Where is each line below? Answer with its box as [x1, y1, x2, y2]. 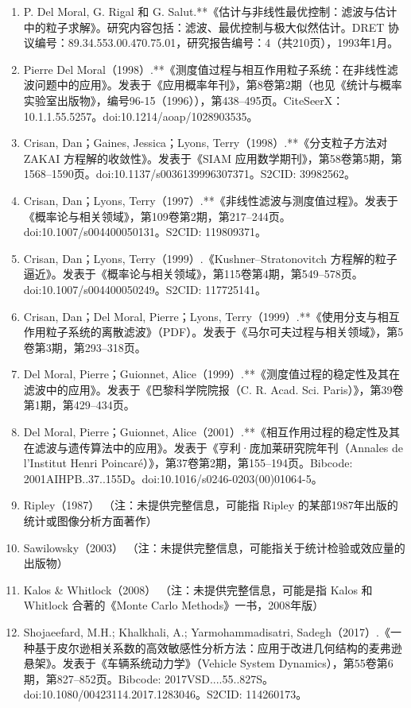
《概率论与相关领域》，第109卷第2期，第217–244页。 [23, 207, 291, 224]
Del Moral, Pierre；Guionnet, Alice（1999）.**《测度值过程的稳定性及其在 [23, 366, 400, 382]
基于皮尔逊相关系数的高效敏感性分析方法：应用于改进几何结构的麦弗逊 [34, 639, 402, 656]
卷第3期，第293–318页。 [23, 339, 146, 355]
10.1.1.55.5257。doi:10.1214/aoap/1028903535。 [23, 107, 258, 124]
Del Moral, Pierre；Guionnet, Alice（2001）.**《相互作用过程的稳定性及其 [23, 424, 400, 440]
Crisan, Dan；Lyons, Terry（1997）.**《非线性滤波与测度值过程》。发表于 [23, 192, 398, 208]
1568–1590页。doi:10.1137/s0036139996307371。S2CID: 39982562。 [23, 165, 355, 182]
